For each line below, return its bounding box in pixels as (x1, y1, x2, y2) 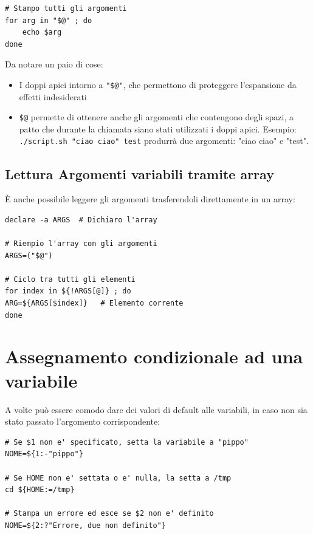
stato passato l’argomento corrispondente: (5, 415, 160, 428)
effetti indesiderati (19, 90, 87, 103)
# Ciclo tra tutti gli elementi (5, 275, 136, 284)
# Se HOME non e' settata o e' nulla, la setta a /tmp (5, 473, 232, 482)
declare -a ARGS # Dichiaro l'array (5, 215, 157, 224)
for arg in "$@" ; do (5, 16, 92, 25)
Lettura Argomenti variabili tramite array (5, 164, 274, 183)
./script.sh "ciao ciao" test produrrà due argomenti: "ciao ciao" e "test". (19, 134, 309, 147)
